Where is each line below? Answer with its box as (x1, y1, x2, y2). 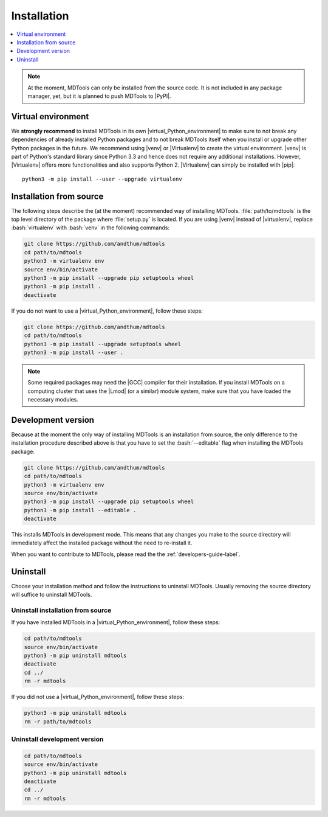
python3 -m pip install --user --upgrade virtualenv (22, 175, 182, 183)
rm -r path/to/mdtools (24, 718, 92, 725)
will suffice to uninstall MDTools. (11, 591, 92, 599)
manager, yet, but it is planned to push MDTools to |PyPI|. (27, 92, 171, 100)
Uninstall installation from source (11, 606, 112, 614)
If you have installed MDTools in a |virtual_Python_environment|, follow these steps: (11, 619, 220, 626)
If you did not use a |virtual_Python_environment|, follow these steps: (11, 694, 185, 701)
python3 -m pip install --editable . (24, 507, 137, 513)
